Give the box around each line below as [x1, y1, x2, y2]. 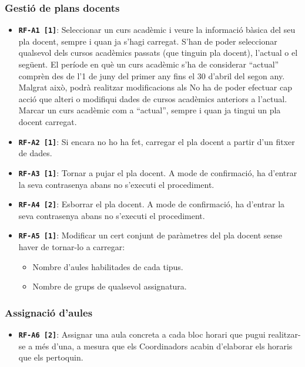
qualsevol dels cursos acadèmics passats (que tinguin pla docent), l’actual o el [18, 46, 298, 59]
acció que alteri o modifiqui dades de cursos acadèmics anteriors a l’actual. [18, 92, 287, 105]
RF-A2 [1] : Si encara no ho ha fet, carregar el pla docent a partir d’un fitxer [18, 135, 295, 147]
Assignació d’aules [5, 305, 93, 319]
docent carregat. [18, 116, 77, 128]
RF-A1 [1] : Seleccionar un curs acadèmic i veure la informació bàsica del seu [18, 23, 296, 36]
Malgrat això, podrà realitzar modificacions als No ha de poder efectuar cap [18, 81, 292, 93]
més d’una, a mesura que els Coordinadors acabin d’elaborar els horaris [35, 339, 293, 352]
